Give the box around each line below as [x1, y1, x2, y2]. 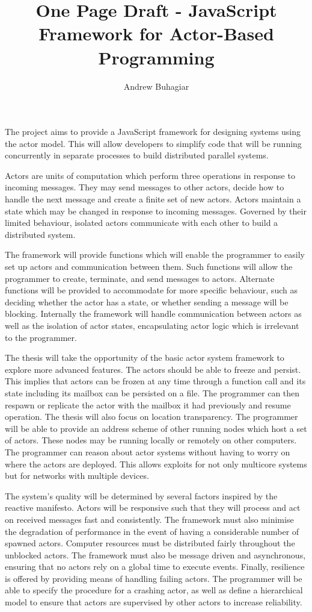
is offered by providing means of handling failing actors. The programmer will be [5, 572, 302, 584]
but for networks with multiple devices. [5, 469, 149, 482]
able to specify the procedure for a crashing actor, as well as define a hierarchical [5, 584, 303, 596]
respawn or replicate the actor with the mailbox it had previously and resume [5, 398, 291, 411]
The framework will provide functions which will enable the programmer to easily [5, 248, 305, 261]
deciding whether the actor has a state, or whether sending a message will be [5, 295, 289, 308]
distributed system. [5, 228, 76, 240]
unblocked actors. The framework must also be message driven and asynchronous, [5, 548, 306, 561]
